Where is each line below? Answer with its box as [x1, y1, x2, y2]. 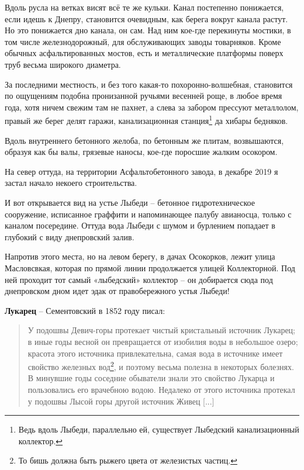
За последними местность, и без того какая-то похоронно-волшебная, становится [5, 78, 293, 90]
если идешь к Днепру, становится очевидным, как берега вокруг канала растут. [5, 12, 288, 25]
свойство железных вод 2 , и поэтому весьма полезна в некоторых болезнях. [27, 359, 294, 372]
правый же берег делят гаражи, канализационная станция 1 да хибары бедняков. [5, 113, 288, 126]
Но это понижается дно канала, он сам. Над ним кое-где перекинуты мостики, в [5, 24, 291, 36]
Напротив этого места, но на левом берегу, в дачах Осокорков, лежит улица [5, 250, 275, 262]
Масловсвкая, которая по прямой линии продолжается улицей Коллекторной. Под [5, 261, 295, 274]
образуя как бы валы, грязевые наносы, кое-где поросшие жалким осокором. [5, 146, 278, 158]
